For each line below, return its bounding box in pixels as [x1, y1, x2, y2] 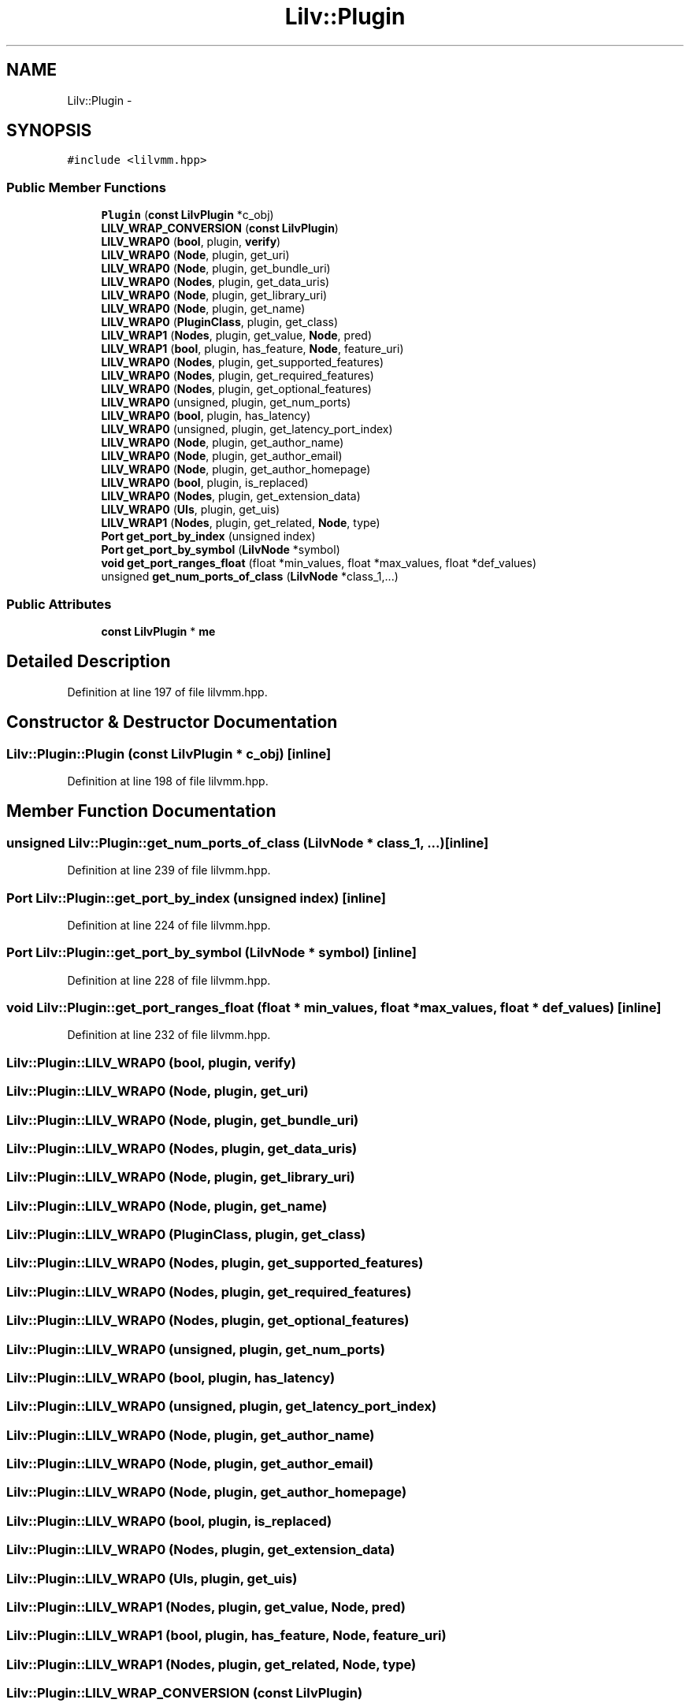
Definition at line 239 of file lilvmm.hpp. [67, 863, 271, 878]
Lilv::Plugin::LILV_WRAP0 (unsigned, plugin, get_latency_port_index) [6, 1398, 437, 1415]
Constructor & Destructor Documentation [6, 712, 338, 733]
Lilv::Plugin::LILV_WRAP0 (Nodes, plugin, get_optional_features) [6, 1312, 410, 1329]
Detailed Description [6, 651, 171, 672]
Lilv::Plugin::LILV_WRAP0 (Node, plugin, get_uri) [6, 1083, 309, 1100]
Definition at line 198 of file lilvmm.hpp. [67, 774, 269, 788]
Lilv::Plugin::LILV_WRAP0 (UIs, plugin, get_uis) [6, 1570, 298, 1586]
